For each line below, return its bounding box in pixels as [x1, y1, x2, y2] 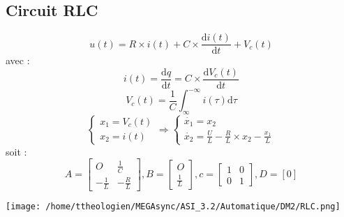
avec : [6, 53, 30, 68]
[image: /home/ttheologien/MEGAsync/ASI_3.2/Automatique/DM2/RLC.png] [6, 202, 341, 212]
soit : [6, 144, 27, 158]
